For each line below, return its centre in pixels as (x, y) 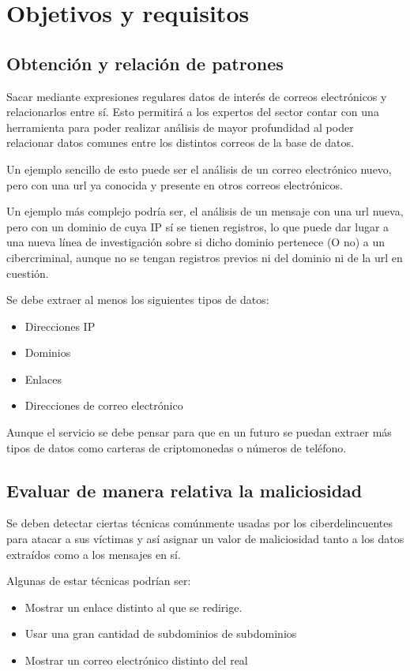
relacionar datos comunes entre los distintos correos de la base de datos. (180, 142)
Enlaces (43, 379)
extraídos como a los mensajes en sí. (94, 554)
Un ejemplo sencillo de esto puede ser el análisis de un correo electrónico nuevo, (199, 169)
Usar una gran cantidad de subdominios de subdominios (161, 634)
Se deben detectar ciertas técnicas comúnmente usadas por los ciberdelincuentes (200, 523)
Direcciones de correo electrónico (104, 405)
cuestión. (28, 273)
